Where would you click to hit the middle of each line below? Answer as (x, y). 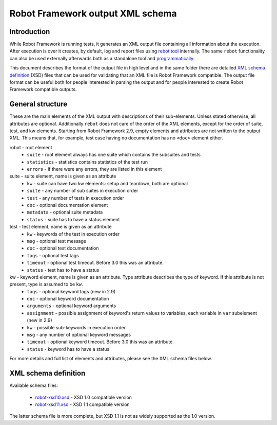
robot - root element (31, 147)
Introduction (30, 32)
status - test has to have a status (63, 270)
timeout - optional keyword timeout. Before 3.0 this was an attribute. (101, 342)
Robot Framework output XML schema (93, 13)
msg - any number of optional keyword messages (79, 335)
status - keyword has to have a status (68, 349)
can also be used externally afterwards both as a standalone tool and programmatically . (102, 58)
